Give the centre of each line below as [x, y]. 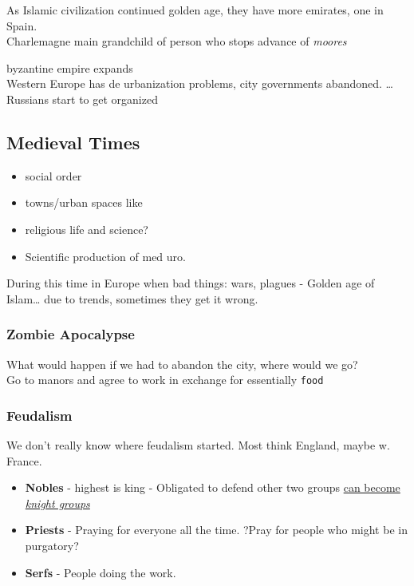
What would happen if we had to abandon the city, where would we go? [182, 364]
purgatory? [52, 545]
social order [53, 175]
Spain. [22, 25]
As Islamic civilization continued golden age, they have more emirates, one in [195, 10]
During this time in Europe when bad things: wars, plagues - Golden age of [191, 283]
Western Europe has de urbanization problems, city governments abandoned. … [200, 83]
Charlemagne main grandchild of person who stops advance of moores [177, 41]
